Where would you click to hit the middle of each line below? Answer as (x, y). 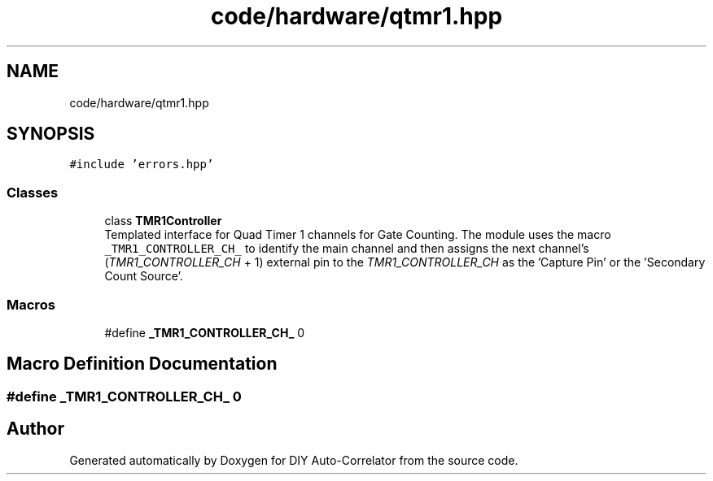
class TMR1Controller (163, 221)
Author (35, 429)
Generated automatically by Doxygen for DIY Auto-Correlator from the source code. (294, 460)
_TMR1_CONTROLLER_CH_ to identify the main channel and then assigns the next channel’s (347, 249)
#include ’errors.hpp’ (142, 165)
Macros (31, 304)
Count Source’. (144, 276)
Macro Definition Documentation (142, 364)
